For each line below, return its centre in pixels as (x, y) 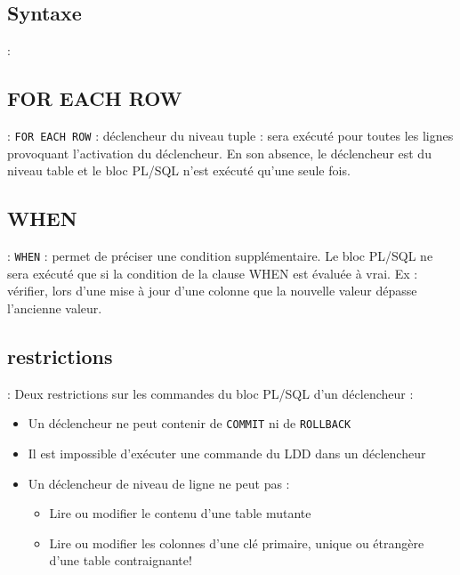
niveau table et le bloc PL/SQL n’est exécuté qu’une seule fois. (179, 170)
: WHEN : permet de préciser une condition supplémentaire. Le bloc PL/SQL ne (220, 256)
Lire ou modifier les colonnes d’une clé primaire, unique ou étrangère (237, 543)
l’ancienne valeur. (55, 308)
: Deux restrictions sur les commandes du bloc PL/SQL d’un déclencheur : (210, 393)
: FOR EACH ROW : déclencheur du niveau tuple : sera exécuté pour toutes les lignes (230, 135)
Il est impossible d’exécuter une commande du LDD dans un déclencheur (227, 453)
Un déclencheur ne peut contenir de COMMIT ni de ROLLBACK (190, 423)
